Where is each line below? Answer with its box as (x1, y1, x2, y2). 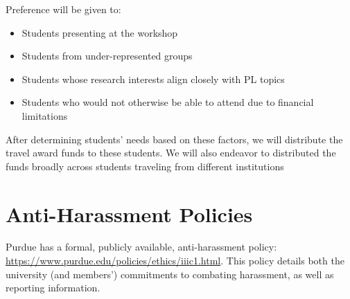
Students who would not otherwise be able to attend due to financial (21, 95, 314, 109)
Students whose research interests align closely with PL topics (21, 71, 285, 86)
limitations (21, 108, 68, 123)
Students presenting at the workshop (21, 25, 178, 39)
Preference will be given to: (6, 2, 121, 16)
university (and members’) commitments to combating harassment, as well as (6, 266, 334, 281)
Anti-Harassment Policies (6, 199, 253, 228)
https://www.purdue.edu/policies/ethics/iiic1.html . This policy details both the (6, 253, 344, 268)
